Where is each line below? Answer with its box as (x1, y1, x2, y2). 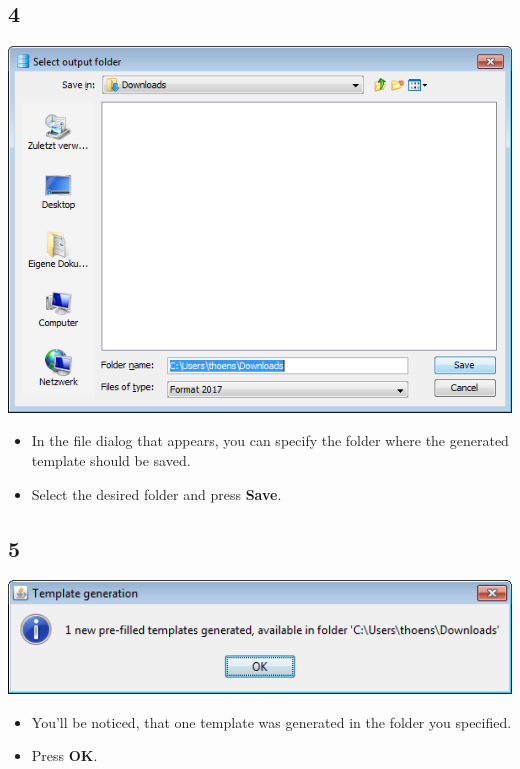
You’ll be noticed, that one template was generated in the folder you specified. (31, 711, 512, 732)
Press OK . (31, 745, 98, 766)
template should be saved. (31, 450, 191, 470)
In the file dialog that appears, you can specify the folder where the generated (31, 430, 509, 451)
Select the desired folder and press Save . (31, 483, 282, 504)
